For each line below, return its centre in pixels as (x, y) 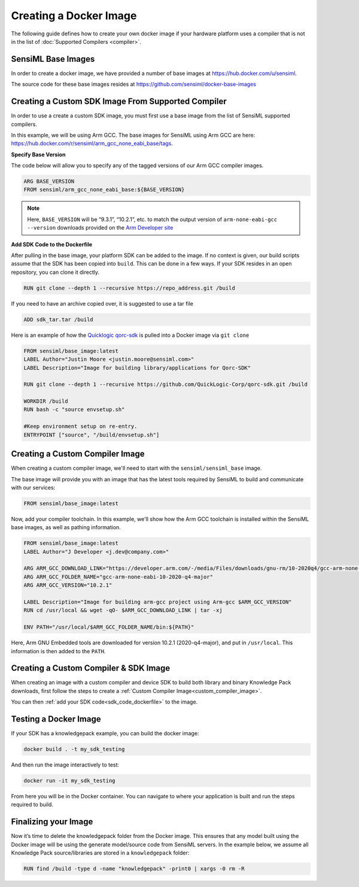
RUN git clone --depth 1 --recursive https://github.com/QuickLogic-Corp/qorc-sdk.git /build (166, 384)
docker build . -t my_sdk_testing (74, 749)
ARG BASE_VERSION (49, 182)
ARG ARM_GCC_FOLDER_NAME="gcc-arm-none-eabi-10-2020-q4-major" (118, 577)
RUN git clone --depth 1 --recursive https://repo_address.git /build (130, 288)
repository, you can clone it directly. (55, 272)
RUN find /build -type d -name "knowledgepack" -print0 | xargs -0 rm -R (134, 869)
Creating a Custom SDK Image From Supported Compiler (119, 102)
